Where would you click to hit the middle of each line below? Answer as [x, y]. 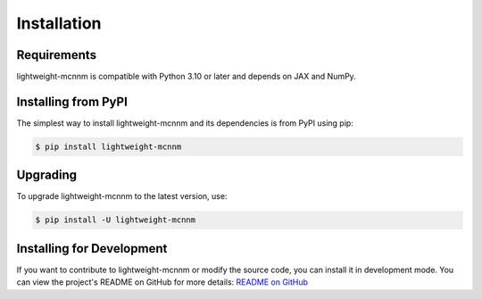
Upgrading [47, 175]
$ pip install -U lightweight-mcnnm [116, 220]
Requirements [57, 55]
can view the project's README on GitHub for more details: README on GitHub [162, 282]
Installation [59, 23]
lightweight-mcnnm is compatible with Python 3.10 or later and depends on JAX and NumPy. [186, 77]
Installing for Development [92, 249]
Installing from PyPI [72, 101]
